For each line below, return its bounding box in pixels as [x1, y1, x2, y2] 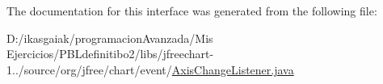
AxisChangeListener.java [171, 61, 294, 78]
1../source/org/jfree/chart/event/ [6, 61, 172, 78]
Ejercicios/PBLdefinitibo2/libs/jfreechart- [6, 45, 214, 62]
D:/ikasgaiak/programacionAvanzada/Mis [6, 29, 213, 46]
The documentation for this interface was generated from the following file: [6, 2, 377, 19]
